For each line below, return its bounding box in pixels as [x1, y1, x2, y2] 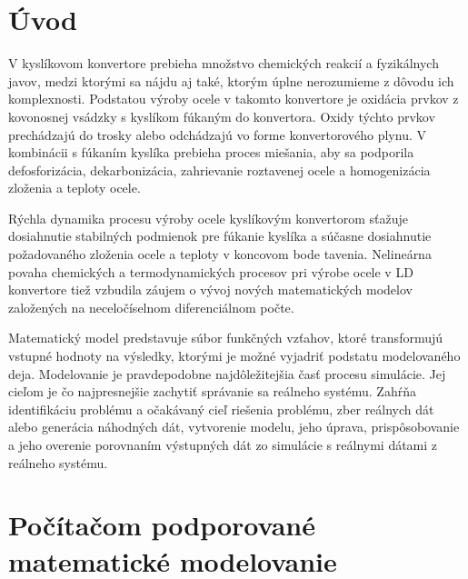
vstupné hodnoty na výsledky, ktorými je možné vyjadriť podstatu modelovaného [8, 346, 461, 365]
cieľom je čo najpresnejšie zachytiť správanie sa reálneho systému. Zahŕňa [8, 382, 416, 401]
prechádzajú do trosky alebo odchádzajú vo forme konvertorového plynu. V [8, 125, 426, 144]
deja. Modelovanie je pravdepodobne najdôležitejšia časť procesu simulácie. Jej [8, 364, 446, 383]
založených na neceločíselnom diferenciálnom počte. [8, 297, 294, 316]
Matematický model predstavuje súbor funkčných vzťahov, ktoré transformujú [8, 328, 443, 347]
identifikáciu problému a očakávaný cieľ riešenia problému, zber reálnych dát [8, 399, 434, 418]
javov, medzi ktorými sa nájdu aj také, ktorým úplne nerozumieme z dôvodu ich [8, 71, 454, 90]
